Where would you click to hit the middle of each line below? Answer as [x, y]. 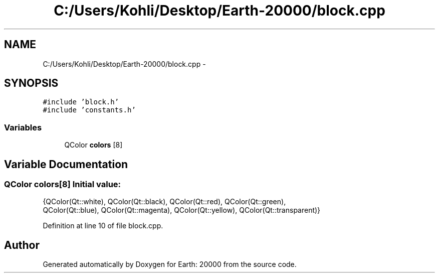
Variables [23, 127]
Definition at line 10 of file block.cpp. [103, 226]
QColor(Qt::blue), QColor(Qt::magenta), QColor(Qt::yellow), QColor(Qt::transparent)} [182, 210]
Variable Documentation [66, 164]
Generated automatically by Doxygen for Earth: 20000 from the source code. [170, 264]
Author [22, 245]
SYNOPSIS [31, 83]
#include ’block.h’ [81, 102]
